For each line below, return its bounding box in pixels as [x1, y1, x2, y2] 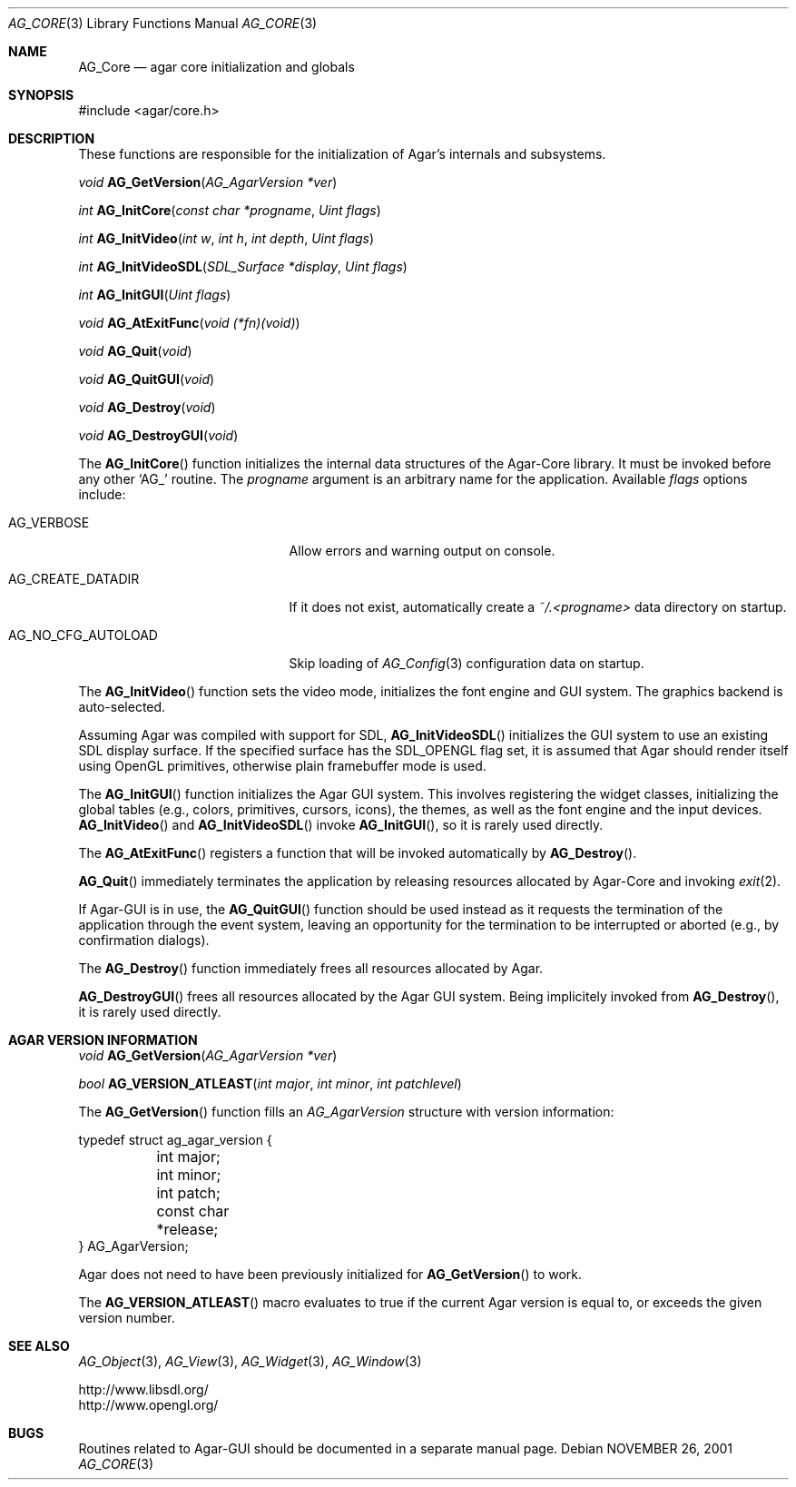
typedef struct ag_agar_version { [78, 1132, 272, 1147]
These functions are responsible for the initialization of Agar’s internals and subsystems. [78, 146, 606, 162]
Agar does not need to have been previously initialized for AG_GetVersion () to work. [78, 1266, 583, 1282]
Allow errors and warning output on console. [289, 543, 555, 558]
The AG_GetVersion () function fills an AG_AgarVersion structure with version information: [78, 1104, 614, 1119]
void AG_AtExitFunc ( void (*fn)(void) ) [78, 315, 300, 330]
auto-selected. [78, 699, 166, 714]
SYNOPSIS [8, 87, 74, 103]
